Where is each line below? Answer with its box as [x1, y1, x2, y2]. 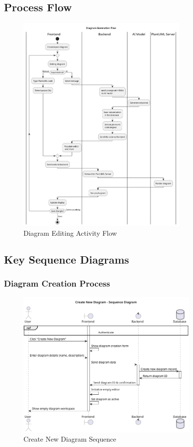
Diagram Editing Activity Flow [23, 227, 117, 238]
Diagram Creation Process [4, 277, 110, 289]
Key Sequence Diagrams [4, 251, 129, 267]
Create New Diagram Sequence [23, 434, 116, 444]
